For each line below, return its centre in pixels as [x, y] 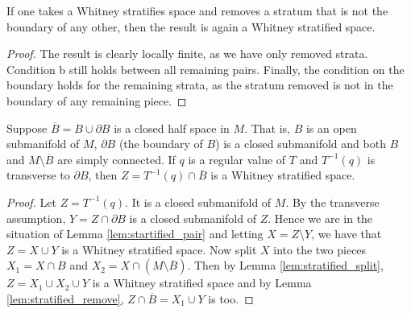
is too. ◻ [231, 298]
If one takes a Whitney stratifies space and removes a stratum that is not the [197, 10]
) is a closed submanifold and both [301, 144]
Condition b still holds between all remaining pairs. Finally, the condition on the [205, 69]
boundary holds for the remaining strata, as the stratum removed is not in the [200, 85]
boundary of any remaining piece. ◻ [97, 100]
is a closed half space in [172, 128]
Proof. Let [31, 202]
